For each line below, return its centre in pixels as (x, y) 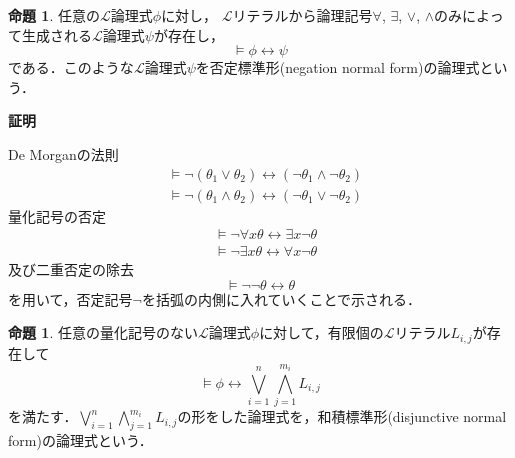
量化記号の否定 (57, 215)
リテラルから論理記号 (302, 15)
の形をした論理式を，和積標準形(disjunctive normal (342, 416)
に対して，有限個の (321, 332)
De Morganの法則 (63, 153)
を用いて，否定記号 (70, 298)
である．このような (71, 67)
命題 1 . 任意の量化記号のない (103, 332)
